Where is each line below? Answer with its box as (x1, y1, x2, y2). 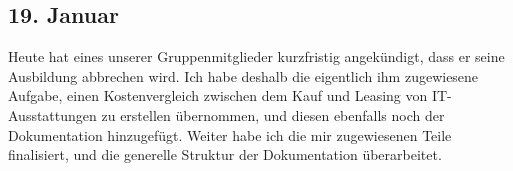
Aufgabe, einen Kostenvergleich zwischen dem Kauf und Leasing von (8, 85, 428, 106)
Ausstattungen (8, 104, 97, 125)
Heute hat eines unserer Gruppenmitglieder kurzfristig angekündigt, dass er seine (8, 46, 505, 67)
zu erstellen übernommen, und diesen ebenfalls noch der (101, 104, 445, 125)
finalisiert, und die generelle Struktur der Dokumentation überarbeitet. (8, 144, 442, 165)
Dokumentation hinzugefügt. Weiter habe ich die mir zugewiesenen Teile (8, 124, 452, 145)
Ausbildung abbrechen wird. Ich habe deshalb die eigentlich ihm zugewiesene (8, 65, 479, 86)
